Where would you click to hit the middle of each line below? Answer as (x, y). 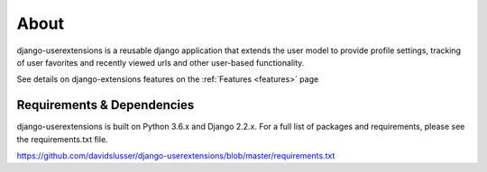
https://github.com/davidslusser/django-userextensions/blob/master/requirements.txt (176, 156)
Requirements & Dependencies (106, 105)
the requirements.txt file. (62, 139)
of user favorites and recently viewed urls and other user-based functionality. (161, 62)
